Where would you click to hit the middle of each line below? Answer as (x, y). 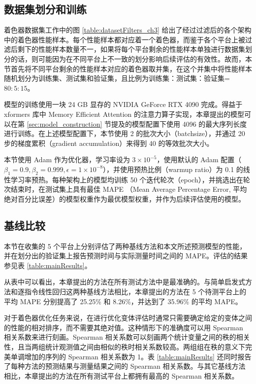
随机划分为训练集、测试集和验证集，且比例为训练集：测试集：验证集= (117, 78)
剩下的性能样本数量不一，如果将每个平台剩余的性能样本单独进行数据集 (131, 49)
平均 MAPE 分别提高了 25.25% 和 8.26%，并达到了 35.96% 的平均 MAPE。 (123, 301)
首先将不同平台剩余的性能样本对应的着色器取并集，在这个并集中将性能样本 (131, 68)
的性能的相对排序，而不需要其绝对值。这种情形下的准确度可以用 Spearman (124, 327)
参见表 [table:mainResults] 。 (48, 265)
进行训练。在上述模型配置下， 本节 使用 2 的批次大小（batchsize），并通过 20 (125, 133)
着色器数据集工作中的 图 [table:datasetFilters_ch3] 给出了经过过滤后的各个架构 (128, 30)
